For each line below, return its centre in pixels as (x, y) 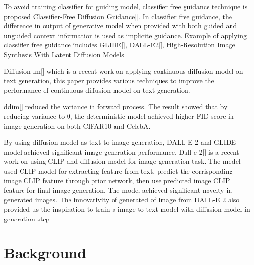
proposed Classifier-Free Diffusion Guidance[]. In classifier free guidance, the (118, 16)
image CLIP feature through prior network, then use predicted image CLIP (117, 180)
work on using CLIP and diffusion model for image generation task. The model (122, 161)
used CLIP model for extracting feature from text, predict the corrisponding (118, 170)
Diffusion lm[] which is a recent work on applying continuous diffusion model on (124, 71)
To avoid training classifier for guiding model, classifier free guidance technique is (126, 6)
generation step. (28, 218)
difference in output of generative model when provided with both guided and (121, 26)
